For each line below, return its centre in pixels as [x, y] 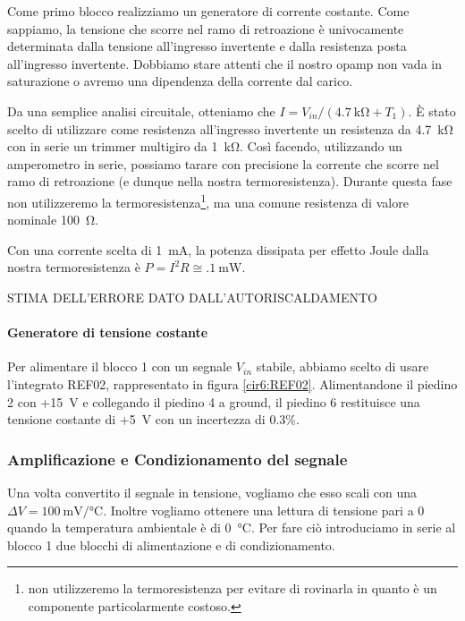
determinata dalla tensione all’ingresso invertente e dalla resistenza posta [207, 46]
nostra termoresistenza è [74, 267]
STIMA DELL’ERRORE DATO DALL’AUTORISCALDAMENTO [192, 297]
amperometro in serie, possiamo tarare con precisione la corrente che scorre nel [223, 163]
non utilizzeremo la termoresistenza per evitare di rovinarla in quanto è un [232, 588]
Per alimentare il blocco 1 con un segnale [120, 366]
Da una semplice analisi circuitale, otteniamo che [141, 111]
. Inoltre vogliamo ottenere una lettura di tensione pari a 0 [264, 510]
